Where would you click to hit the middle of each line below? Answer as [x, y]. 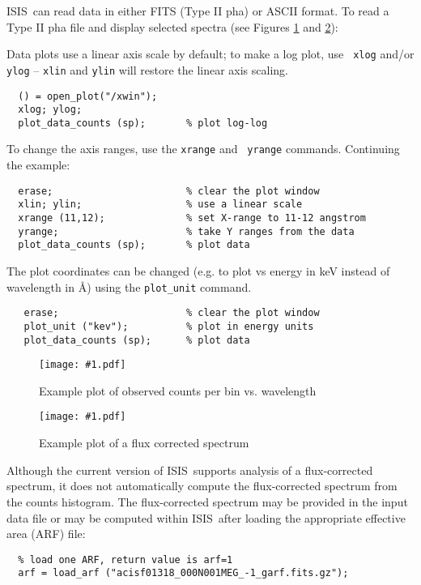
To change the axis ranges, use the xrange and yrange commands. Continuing [203, 149]
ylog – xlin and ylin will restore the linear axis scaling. [147, 69]
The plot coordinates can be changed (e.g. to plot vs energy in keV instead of [198, 271]
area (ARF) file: [46, 534]
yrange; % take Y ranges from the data [186, 231]
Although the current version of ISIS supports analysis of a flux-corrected [190, 470]
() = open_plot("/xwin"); [88, 96]
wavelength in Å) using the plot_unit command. [129, 286]
